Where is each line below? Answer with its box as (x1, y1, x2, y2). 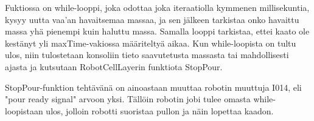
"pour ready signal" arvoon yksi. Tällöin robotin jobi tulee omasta (5, 93, 251, 105)
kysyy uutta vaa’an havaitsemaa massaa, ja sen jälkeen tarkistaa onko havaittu (5, 13, 299, 25)
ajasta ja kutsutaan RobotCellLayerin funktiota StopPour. (5, 60, 223, 73)
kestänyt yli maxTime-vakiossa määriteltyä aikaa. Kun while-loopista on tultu (5, 36, 296, 49)
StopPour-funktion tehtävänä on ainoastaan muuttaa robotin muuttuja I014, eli (5, 80, 302, 93)
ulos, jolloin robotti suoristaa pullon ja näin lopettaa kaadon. (46, 104, 274, 117)
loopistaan (5, 104, 43, 117)
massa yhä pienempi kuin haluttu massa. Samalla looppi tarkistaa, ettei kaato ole (5, 25, 310, 38)
